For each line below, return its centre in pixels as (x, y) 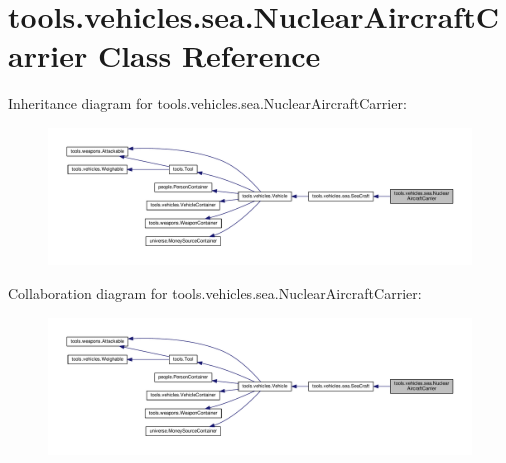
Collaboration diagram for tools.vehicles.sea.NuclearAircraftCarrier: (215, 292)
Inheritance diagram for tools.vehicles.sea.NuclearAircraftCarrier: (207, 103)
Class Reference (209, 55)
